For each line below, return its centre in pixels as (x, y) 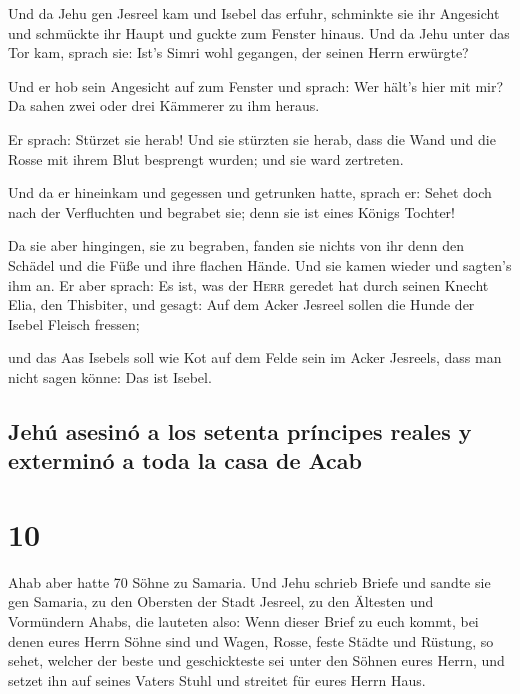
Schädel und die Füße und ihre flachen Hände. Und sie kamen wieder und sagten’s (260, 264)
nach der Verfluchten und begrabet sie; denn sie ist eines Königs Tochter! (231, 211)
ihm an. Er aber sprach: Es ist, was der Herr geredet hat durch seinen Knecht (248, 284)
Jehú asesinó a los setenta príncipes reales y (240, 430)
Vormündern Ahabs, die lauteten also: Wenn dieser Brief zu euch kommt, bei (243, 620)
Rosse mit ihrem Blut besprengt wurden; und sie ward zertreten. (206, 158)
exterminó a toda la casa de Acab (185, 460)
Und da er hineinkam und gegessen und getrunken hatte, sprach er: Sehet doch (250, 192)
